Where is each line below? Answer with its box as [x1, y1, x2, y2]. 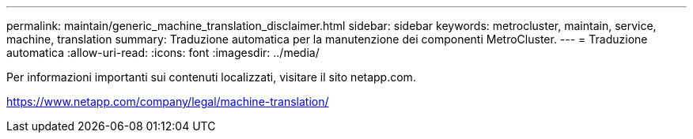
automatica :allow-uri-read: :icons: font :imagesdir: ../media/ [6, 46, 320, 59]
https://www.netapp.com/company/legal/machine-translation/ [6, 95, 329, 108]
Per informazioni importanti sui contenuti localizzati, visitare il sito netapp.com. [6, 70, 416, 84]
